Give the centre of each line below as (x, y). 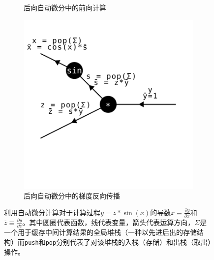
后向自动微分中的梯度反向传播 (72, 196)
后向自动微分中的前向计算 (65, 7)
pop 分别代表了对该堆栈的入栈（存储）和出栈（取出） (128, 242)
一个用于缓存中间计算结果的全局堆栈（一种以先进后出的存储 (100, 232)
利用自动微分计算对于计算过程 (52, 212)
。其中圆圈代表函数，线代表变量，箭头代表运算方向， (108, 222)
